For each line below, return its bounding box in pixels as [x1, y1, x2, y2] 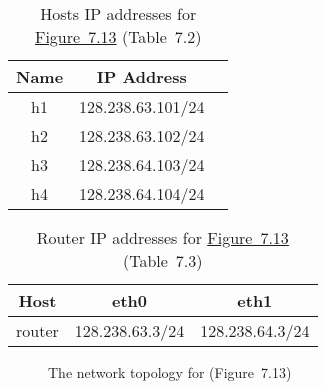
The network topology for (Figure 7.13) [48, 362, 292, 382]
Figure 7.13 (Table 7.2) [34, 25, 202, 48]
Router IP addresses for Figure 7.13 [36, 226, 289, 249]
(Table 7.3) [122, 249, 203, 272]
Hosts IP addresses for [40, 2, 197, 25]
